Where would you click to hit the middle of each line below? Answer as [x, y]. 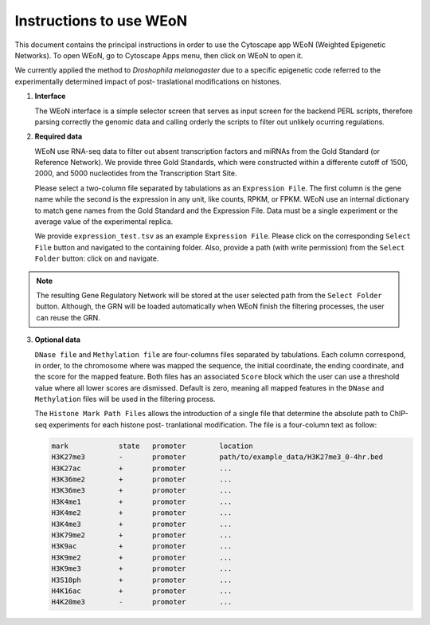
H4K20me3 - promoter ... [142, 602]
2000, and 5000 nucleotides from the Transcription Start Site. [136, 173]
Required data [59, 136]
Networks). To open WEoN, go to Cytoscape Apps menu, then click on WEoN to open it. [159, 55]
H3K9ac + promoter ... [142, 546]
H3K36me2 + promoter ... [142, 480]
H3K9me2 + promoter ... [142, 557]
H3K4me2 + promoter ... [142, 513]
